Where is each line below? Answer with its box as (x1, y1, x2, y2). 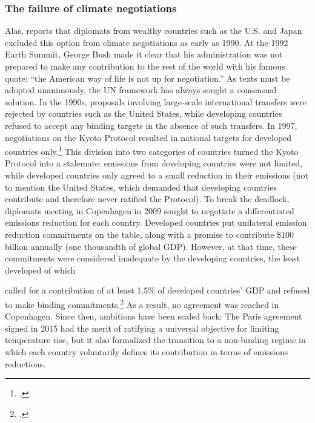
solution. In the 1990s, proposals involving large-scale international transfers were (5, 95, 307, 108)
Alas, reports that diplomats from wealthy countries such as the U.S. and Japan (5, 24, 302, 37)
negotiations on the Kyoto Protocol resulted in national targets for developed (5, 131, 292, 143)
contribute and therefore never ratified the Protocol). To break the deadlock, (5, 192, 290, 205)
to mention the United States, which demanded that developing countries (5, 180, 277, 193)
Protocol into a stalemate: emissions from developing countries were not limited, (5, 157, 303, 169)
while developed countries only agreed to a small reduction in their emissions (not (5, 169, 309, 181)
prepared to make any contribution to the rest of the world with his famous (5, 60, 285, 72)
